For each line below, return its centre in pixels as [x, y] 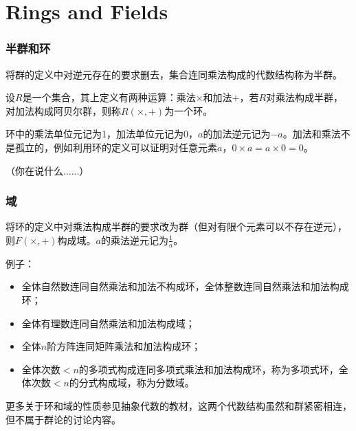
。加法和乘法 [312, 134]
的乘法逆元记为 [134, 240]
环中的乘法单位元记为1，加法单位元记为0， [102, 134]
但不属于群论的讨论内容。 [63, 419]
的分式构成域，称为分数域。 [132, 383]
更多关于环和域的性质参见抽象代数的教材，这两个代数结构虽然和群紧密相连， [179, 405]
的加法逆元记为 [237, 134]
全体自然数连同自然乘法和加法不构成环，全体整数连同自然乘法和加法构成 [185, 286]
